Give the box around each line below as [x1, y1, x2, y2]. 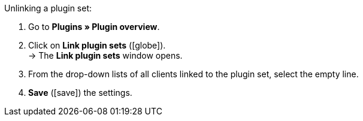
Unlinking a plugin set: [4, 3, 92, 13]
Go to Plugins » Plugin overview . [28, 22, 160, 32]
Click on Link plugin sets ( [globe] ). [28, 40, 166, 50]
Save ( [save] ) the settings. [28, 87, 132, 98]
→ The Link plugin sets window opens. [28, 50, 183, 60]
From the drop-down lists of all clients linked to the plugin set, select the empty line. [28, 69, 359, 79]
